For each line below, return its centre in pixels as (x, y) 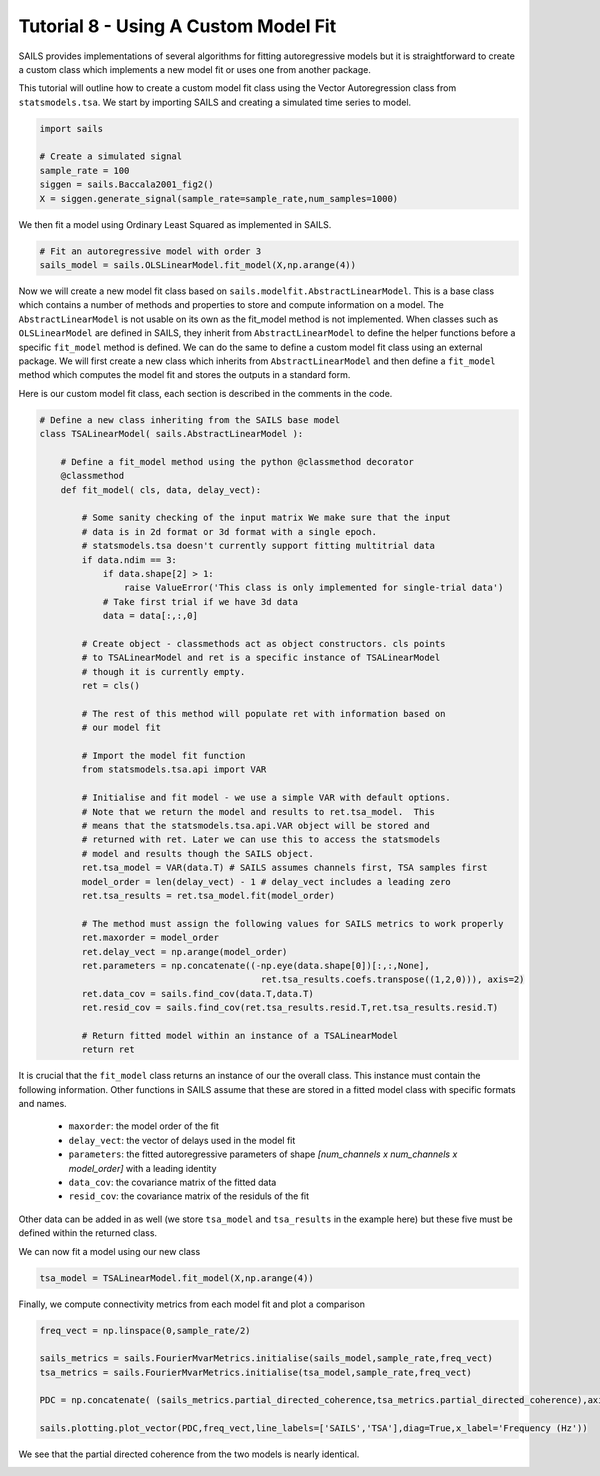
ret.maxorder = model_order (150, 938)
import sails (71, 128)
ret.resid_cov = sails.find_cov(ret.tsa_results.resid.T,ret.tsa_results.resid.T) (290, 1008)
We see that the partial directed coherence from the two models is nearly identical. (189, 1454)
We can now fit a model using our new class (109, 1251)
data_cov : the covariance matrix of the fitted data (172, 1182)
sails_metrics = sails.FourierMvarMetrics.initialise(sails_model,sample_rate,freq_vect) (266, 1358)
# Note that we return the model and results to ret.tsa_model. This (258, 811)
